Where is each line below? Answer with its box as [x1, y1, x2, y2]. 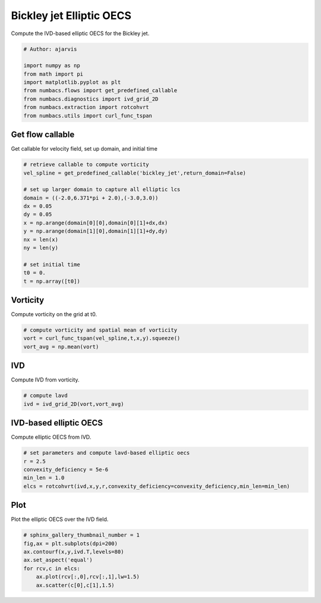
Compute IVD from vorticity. [11, 376, 80, 383]
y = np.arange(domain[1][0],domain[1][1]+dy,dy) [23, 228, 168, 235]
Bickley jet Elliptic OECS [11, 9, 132, 22]
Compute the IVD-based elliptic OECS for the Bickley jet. [11, 30, 150, 37]
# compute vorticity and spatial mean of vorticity [23, 327, 178, 333]
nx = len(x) [23, 236, 59, 243]
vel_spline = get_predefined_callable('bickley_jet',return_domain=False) [23, 170, 247, 176]
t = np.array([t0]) [23, 277, 80, 285]
